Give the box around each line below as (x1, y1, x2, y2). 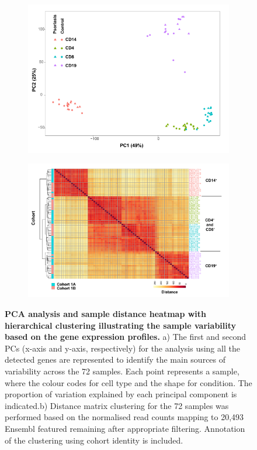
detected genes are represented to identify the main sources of (5, 353, 226, 366)
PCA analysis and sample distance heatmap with (5, 308, 207, 320)
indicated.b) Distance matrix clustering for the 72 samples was (5, 399, 229, 411)
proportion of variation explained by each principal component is (5, 388, 237, 400)
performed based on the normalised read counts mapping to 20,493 (5, 411, 244, 423)
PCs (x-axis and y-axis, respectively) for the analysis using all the (5, 342, 240, 354)
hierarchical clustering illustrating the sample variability (5, 319, 237, 331)
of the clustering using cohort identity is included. (5, 434, 183, 446)
